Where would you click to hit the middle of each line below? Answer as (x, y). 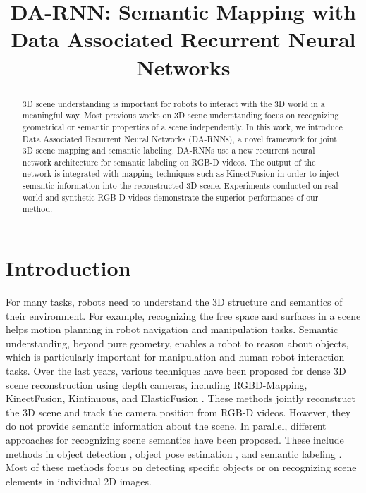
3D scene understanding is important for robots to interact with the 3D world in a (173, 103)
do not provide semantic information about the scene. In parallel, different (166, 426)
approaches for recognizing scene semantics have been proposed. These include (175, 439)
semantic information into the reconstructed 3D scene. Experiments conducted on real (180, 186)
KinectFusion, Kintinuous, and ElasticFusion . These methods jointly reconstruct (181, 398)
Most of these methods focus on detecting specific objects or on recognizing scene (181, 467)
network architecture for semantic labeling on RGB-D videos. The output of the (169, 162)
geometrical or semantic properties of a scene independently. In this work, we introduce (182, 126)
